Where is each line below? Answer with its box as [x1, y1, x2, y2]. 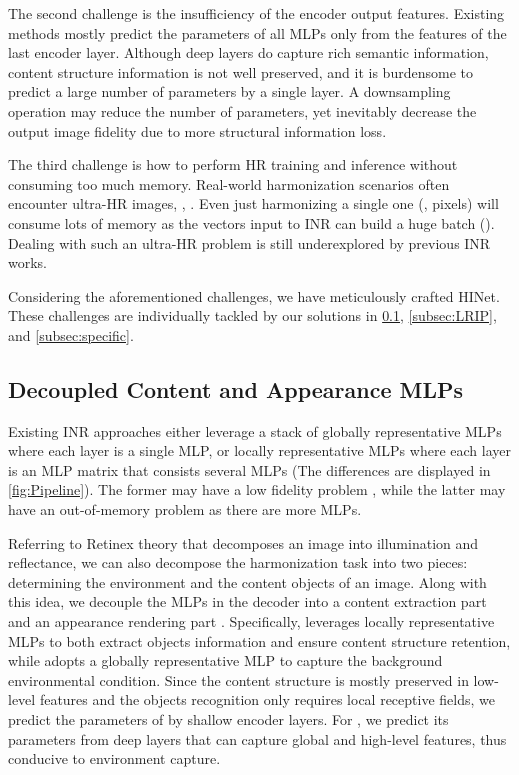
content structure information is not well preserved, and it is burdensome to [8, 61, 473, 82]
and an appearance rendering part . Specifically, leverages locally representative [8, 611, 495, 632]
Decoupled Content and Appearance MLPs [8, 373, 464, 404]
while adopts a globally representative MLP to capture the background [8, 650, 443, 671]
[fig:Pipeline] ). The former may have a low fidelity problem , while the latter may [8, 479, 506, 500]
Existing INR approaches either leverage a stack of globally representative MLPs [8, 420, 502, 441]
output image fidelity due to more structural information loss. [8, 120, 387, 141]
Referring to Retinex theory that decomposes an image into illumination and [8, 532, 479, 553]
